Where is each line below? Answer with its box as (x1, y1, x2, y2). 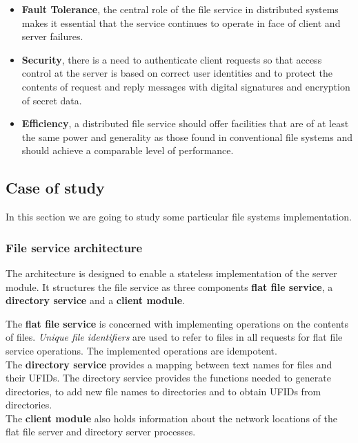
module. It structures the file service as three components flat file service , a (6, 279, 333, 294)
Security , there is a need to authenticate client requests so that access (21, 52, 322, 66)
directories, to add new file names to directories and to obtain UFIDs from (6, 384, 321, 398)
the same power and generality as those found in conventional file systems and (21, 129, 353, 144)
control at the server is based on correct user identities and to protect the (21, 66, 332, 80)
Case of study (6, 177, 105, 198)
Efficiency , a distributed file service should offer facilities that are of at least (21, 116, 349, 131)
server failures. (21, 29, 83, 44)
